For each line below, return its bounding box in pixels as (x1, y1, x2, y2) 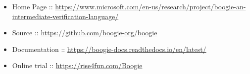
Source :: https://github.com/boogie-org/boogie (12, 27, 157, 38)
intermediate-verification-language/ (12, 11, 119, 21)
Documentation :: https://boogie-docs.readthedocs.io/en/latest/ (12, 44, 206, 54)
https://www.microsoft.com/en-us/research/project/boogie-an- (55, 1, 246, 11)
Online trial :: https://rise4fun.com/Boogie (12, 60, 143, 71)
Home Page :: (12, 1, 53, 11)
